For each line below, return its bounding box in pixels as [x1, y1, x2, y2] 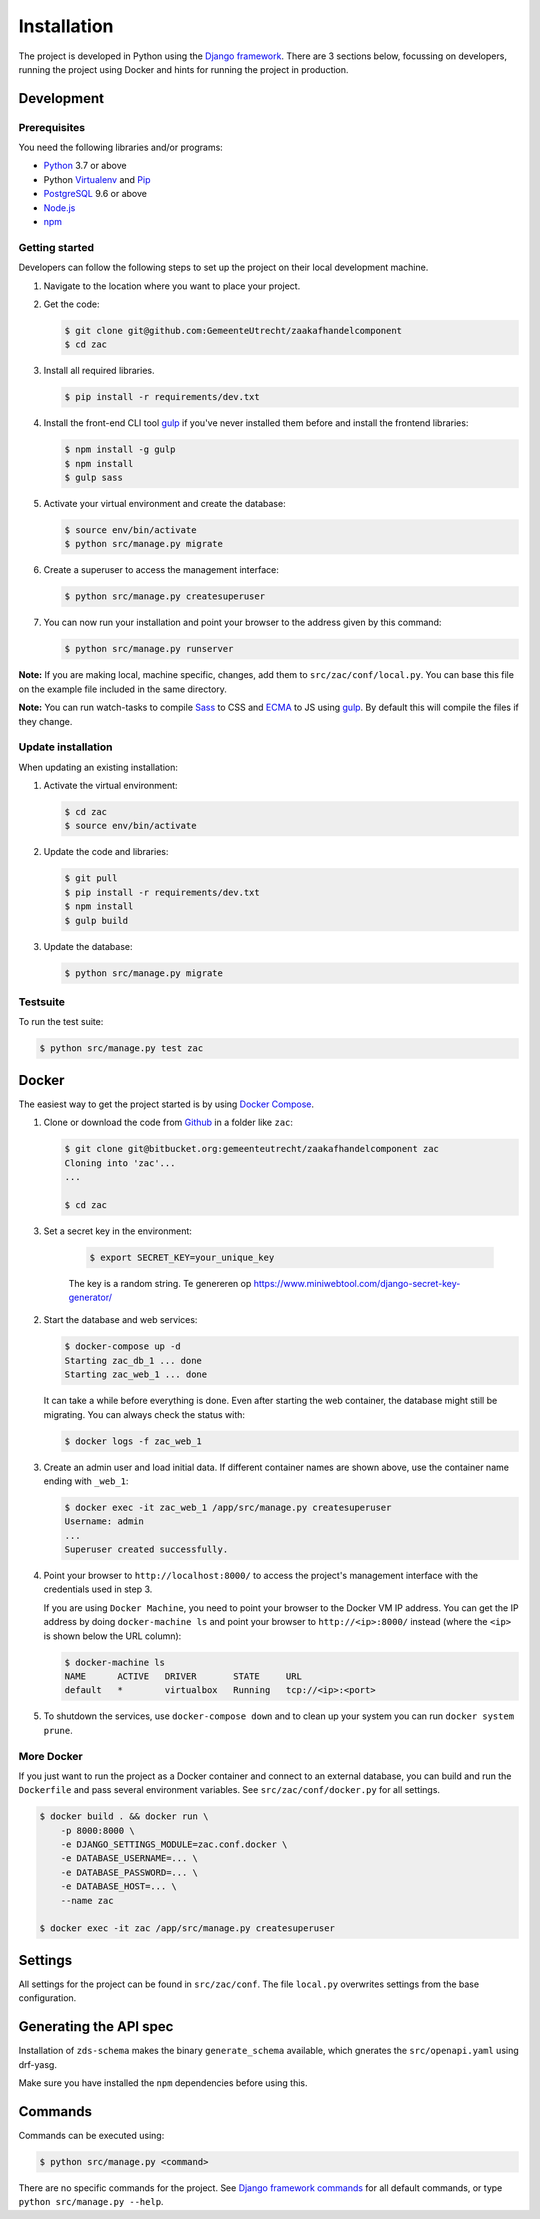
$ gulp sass [64, 472, 124, 484]
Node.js [43, 201, 76, 214]
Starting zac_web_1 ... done [64, 1369, 208, 1380]
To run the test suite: [18, 1016, 104, 1028]
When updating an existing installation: [18, 761, 179, 773]
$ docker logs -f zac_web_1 [64, 1435, 202, 1447]
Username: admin [64, 1516, 145, 1527]
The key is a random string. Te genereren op [68, 1277, 252, 1289]
